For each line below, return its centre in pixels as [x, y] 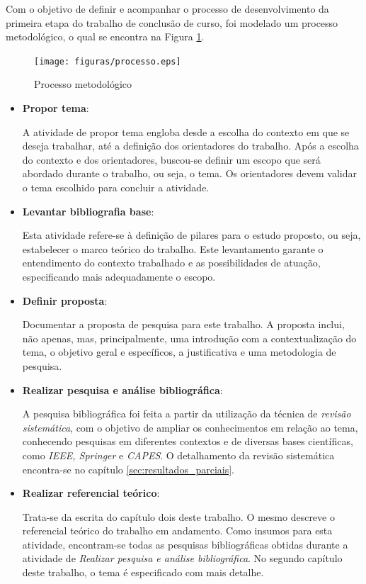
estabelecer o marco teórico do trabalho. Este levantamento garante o [173, 248]
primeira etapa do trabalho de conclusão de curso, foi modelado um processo [172, 22]
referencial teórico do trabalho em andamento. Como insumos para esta [177, 530]
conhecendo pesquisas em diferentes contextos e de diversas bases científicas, [188, 441]
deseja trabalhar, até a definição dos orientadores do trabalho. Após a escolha [190, 146]
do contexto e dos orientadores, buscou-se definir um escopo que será [171, 159]
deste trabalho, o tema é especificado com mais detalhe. [143, 572]
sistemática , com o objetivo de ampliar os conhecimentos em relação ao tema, [190, 427]
